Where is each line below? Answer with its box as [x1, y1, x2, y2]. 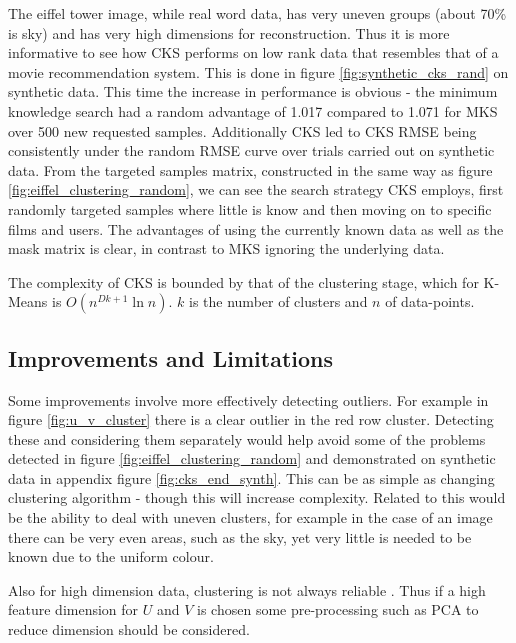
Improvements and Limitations [8, 342, 333, 373]
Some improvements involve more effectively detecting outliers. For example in [8, 389, 489, 410]
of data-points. [385, 291, 475, 312]
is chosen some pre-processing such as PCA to [197, 599, 479, 620]
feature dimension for [8, 599, 139, 620]
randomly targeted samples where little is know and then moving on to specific [8, 198, 492, 219]
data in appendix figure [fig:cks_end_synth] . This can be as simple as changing [8, 467, 495, 488]
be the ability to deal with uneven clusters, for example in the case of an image [8, 507, 493, 528]
